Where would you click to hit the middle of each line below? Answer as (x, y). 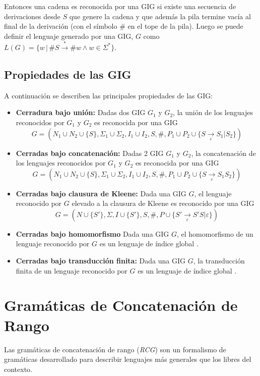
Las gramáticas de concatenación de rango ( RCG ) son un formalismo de (115, 349)
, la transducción (219, 261)
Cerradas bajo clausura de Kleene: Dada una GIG (101, 193)
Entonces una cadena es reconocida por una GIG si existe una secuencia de (120, 6)
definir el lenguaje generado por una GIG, (69, 36)
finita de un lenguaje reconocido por (72, 270)
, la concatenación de (223, 153)
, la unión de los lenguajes (213, 112)
